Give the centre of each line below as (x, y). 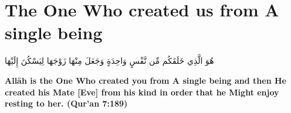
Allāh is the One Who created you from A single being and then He (145, 80)
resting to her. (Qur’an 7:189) (66, 103)
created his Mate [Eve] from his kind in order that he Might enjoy (142, 92)
